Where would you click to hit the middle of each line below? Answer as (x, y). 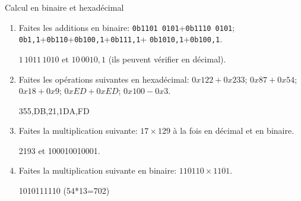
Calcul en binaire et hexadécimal (64, 7)
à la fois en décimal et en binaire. (234, 131)
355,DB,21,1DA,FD (54, 110)
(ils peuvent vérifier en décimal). (167, 59)
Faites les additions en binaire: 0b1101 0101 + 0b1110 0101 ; (127, 27)
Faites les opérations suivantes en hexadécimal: (104, 79)
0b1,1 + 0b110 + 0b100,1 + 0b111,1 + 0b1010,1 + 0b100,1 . (121, 39)
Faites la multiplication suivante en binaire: (98, 170)
